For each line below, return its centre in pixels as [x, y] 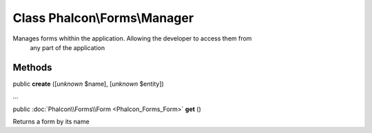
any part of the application [68, 47]
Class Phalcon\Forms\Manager [103, 18]
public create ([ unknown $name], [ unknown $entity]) [89, 84]
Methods [32, 68]
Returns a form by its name [51, 122]
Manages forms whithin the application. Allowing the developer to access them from [132, 38]
